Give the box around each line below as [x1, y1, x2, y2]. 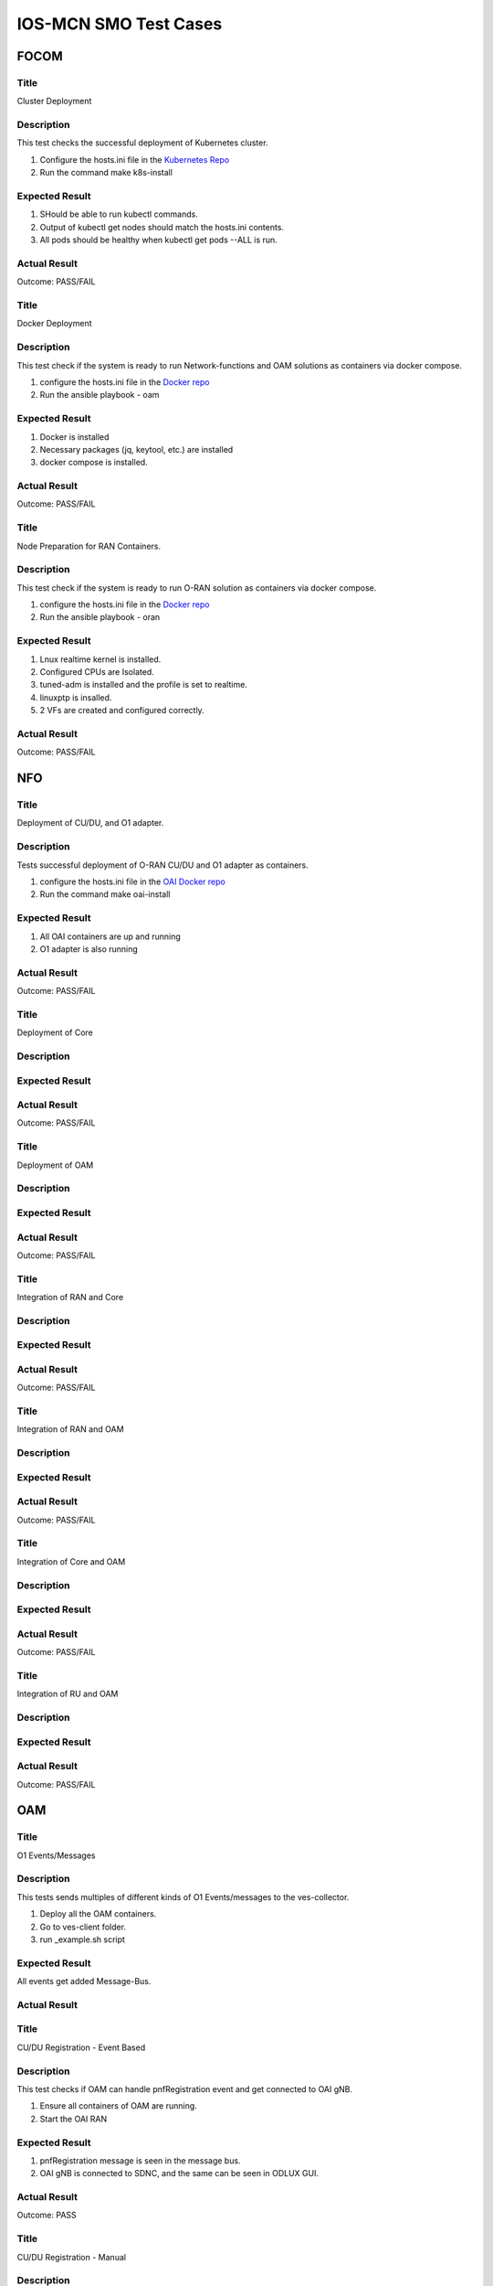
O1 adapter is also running [39, 943, 139, 955]
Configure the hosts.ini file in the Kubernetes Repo [39, 154, 230, 165]
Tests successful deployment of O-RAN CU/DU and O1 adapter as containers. [16, 860, 309, 871]
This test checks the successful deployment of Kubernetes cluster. [16, 137, 268, 148]
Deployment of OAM [16, 1159, 94, 1170]
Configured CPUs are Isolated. [39, 667, 154, 678]
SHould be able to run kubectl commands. [39, 208, 198, 219]
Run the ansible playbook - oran [39, 612, 161, 623]
